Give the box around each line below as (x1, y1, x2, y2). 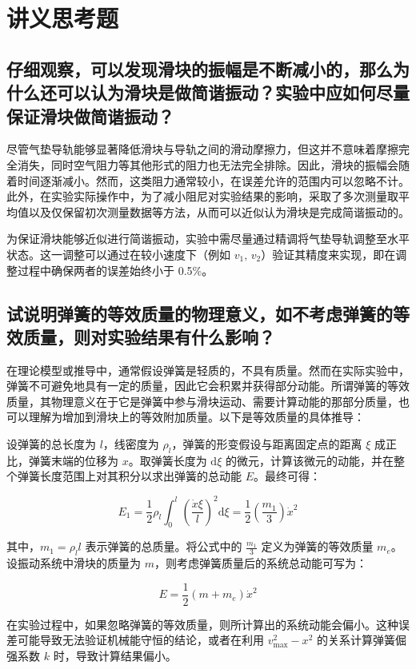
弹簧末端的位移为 (28, 452, 118, 468)
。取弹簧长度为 (128, 452, 207, 468)
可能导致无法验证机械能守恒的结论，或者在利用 (17, 631, 264, 648)
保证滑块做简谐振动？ (6, 103, 174, 128)
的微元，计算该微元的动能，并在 (225, 452, 394, 468)
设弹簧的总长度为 (6, 436, 96, 452)
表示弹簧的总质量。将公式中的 (85, 538, 242, 555)
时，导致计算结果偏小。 (53, 647, 177, 663)
